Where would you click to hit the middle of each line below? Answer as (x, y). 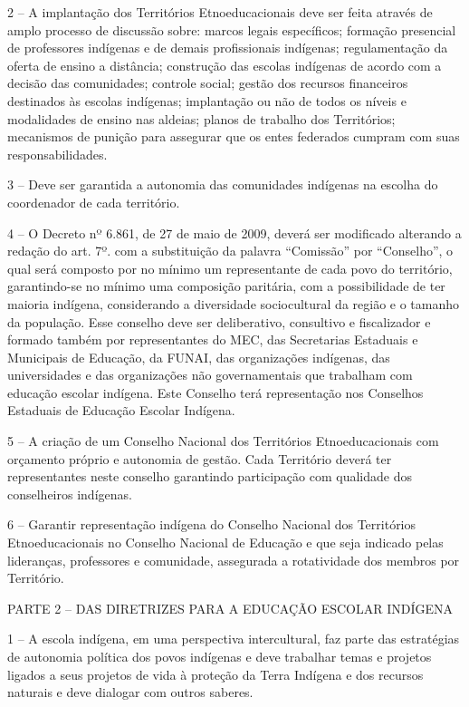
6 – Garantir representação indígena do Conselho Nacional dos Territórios (212, 524)
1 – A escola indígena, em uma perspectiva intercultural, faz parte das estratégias (234, 639)
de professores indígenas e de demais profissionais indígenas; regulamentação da (228, 48)
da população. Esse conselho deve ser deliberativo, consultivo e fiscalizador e (219, 321)
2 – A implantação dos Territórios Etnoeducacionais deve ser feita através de (220, 12)
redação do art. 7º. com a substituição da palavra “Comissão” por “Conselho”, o (230, 251)
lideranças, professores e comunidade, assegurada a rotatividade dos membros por (234, 560)
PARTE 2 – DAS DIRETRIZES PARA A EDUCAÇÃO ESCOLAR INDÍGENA (230, 608)
